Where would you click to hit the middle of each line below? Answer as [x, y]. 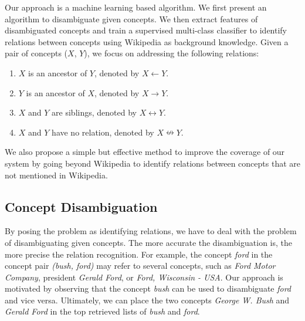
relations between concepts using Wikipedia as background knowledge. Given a [147, 41]
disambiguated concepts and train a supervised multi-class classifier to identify [146, 30]
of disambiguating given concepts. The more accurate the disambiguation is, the [148, 242]
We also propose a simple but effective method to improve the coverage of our [145, 152]
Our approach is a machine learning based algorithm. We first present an [136, 7]
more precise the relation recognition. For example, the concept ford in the [139, 254]
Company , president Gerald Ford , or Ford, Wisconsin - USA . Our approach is [144, 277]
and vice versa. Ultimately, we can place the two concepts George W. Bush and [147, 300]
